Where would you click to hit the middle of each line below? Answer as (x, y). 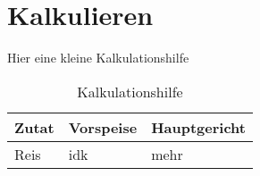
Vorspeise (103, 127)
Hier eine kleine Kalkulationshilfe (98, 58)
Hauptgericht (198, 127)
